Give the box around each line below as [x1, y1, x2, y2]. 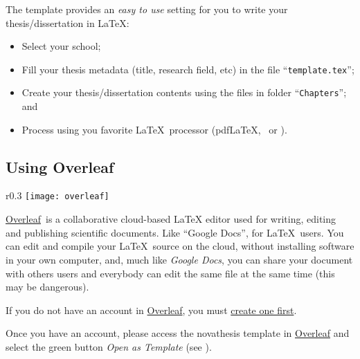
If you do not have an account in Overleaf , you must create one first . [6, 302, 297, 317]
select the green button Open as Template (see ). [6, 339, 212, 353]
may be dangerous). [6, 279, 89, 294]
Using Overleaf [6, 156, 114, 177]
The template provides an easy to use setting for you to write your [6, 2, 288, 16]
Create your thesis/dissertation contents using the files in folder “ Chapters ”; [21, 85, 347, 100]
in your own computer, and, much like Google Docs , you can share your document [6, 252, 353, 266]
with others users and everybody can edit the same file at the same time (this [6, 266, 335, 280]
